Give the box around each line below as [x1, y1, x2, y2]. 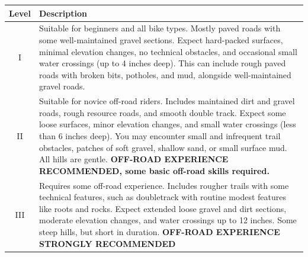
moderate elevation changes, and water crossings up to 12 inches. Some [38, 214, 297, 226]
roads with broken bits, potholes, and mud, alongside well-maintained [38, 68, 291, 81]
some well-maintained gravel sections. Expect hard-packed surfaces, [38, 33, 283, 46]
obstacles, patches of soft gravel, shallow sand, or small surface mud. [38, 141, 287, 153]
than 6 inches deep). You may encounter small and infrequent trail [38, 129, 281, 142]
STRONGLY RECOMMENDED [38, 237, 176, 249]
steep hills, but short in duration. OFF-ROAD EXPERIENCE [38, 225, 280, 237]
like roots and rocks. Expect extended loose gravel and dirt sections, [38, 202, 287, 214]
